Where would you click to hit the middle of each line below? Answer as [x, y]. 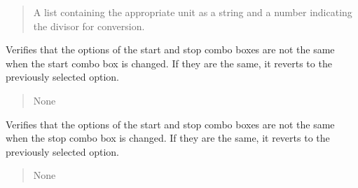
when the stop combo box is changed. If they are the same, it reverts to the [168, 138]
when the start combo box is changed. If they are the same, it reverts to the [169, 63]
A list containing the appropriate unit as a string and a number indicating [193, 12]
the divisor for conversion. [89, 26]
